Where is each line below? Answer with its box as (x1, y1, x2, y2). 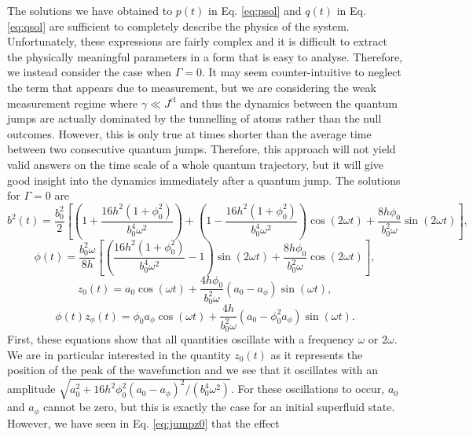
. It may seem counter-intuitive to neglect (202, 64, 402, 80)
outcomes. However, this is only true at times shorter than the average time (7, 125, 372, 141)
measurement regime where (7, 94, 138, 111)
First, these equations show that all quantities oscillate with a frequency (7, 331, 354, 347)
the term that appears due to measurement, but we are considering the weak (7, 79, 376, 95)
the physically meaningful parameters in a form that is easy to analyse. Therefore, (7, 48, 403, 64)
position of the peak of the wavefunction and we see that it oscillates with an (7, 362, 379, 378)
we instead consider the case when (7, 64, 172, 80)
